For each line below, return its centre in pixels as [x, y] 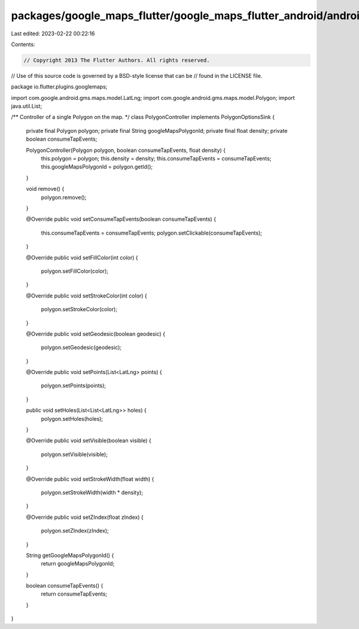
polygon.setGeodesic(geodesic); [81, 348]
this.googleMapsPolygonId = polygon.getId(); [97, 167]
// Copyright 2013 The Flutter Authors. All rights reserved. [117, 60]
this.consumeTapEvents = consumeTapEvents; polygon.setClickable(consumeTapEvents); [152, 233]
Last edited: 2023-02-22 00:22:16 [53, 34]
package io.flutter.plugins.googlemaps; [59, 87]
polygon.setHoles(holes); [72, 418]
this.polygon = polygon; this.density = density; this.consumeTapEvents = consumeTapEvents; [156, 159]
